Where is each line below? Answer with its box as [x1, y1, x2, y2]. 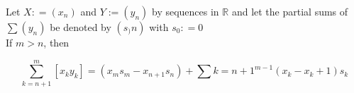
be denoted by [50, 20, 111, 34]
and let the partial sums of [231, 4, 348, 18]
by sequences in [151, 4, 219, 18]
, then [43, 35, 70, 49]
